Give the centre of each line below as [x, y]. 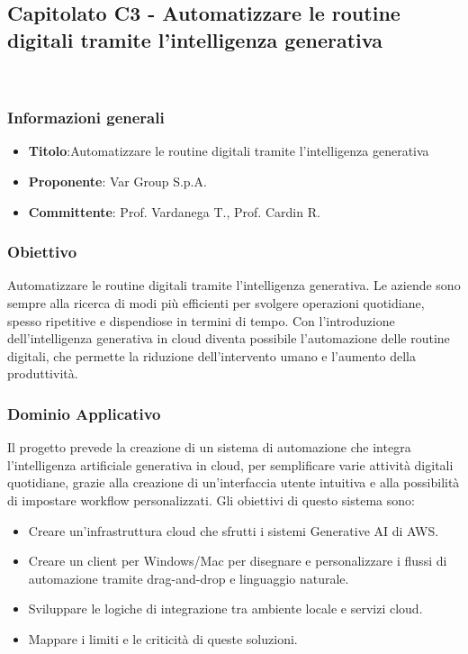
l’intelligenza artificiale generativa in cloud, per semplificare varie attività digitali [230, 464]
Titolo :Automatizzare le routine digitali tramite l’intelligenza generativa [229, 151]
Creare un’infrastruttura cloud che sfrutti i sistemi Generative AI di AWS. [234, 530]
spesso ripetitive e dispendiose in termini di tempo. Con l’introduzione [201, 320]
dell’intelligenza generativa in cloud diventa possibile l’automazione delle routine [229, 338]
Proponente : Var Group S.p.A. [117, 181]
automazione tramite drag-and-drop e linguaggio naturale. [189, 578]
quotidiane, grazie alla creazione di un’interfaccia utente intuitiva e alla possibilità [234, 482]
